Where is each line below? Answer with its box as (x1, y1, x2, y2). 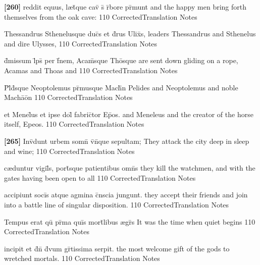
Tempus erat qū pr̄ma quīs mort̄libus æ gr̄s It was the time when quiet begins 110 (4, 216, 255, 227)
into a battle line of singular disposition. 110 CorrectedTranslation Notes (4, 199, 229, 209)
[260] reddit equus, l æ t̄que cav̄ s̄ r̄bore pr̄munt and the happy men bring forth (4, 2, 246, 12)
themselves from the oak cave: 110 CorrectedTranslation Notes (4, 11, 197, 22)
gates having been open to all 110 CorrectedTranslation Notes (4, 172, 196, 183)
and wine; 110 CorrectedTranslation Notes (4, 145, 135, 156)
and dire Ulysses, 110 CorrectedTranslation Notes (4, 38, 158, 48)
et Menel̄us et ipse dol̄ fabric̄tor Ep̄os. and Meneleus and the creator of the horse (4, 109, 253, 119)
